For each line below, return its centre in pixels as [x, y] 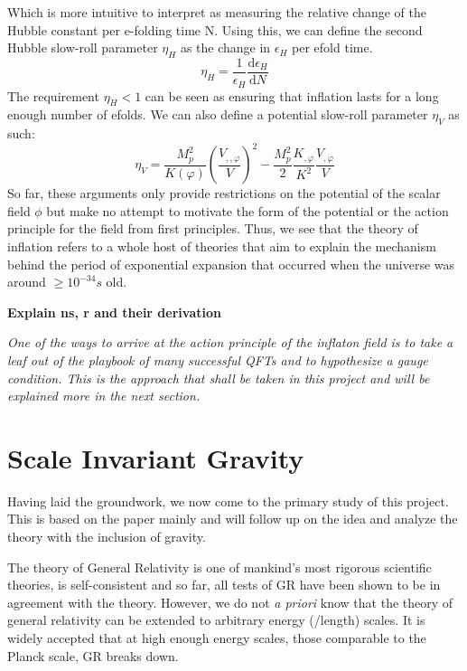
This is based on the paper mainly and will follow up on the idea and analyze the [233, 519]
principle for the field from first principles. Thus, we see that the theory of [213, 228]
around [27, 282]
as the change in [225, 47]
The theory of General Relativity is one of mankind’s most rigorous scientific [219, 567]
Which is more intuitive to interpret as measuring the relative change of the [217, 12]
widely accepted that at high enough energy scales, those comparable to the [217, 638]
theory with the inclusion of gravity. [107, 537]
